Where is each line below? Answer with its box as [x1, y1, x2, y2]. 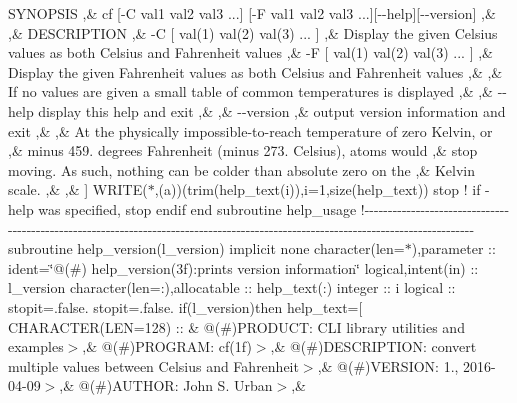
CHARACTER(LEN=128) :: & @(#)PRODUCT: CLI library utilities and [8, 316, 465, 337]
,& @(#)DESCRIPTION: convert [270, 336, 477, 357]
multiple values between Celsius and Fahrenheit [8, 355, 299, 376]
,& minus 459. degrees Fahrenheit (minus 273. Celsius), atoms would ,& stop [8, 140, 478, 161]
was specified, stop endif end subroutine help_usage [38, 198, 357, 219]
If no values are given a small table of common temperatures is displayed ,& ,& [8, 81, 494, 102]
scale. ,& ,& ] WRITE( [8, 179, 148, 200]
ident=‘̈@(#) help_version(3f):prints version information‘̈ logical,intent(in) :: [8, 257, 479, 278]
